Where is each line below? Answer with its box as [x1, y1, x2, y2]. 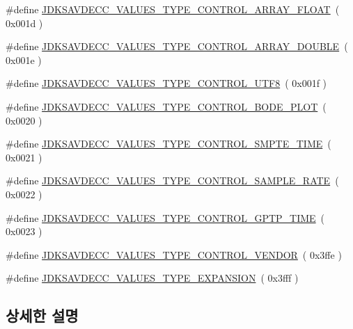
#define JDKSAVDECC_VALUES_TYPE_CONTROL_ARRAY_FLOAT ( [6, 2, 340, 16]
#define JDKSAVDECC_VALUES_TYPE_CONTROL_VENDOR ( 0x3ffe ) [6, 247, 342, 262]
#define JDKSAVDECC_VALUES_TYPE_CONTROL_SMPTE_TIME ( [6, 136, 331, 151]
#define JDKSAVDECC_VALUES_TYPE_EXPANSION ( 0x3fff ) [6, 271, 299, 285]
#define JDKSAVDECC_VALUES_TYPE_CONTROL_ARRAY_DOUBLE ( [6, 39, 348, 54]
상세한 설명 [6, 305, 79, 326]
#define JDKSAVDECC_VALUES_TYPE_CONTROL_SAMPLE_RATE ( [6, 173, 339, 188]
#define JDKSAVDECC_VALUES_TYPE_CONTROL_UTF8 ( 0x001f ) [6, 76, 327, 90]
